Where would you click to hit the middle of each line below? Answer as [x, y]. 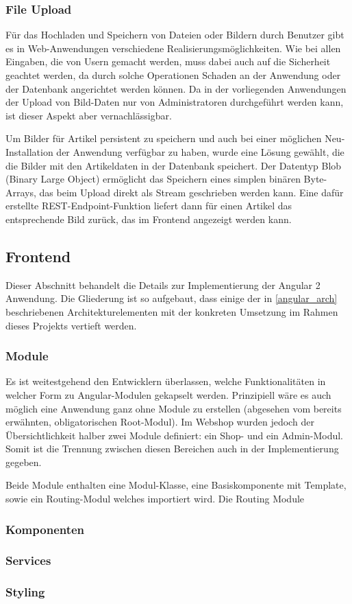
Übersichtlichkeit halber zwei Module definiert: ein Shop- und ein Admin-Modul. [174, 435]
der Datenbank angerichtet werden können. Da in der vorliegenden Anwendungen [176, 88]
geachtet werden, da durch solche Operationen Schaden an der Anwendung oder [173, 75]
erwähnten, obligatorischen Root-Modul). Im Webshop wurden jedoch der [160, 422]
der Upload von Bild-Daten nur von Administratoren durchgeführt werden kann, [175, 102]
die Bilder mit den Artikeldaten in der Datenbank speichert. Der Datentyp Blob [174, 165]
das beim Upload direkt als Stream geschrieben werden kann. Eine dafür [191, 192]
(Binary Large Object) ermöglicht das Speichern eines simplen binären [153, 179]
